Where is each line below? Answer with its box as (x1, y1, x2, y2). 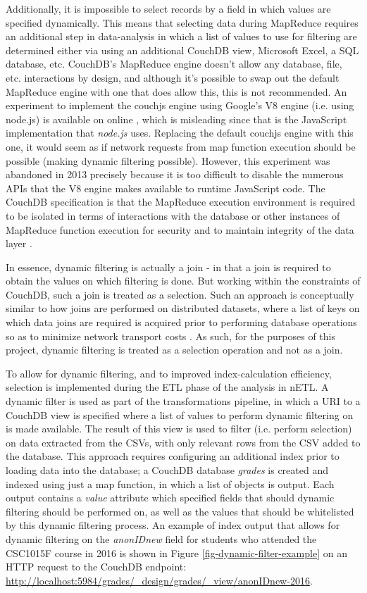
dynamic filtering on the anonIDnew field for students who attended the (6, 531, 317, 546)
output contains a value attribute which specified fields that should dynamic (6, 490, 335, 505)
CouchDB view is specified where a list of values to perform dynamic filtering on (6, 407, 354, 422)
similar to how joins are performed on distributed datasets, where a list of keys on (6, 301, 360, 316)
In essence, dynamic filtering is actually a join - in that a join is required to (6, 259, 331, 274)
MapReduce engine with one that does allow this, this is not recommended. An (6, 84, 347, 99)
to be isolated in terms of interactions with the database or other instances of (6, 208, 340, 223)
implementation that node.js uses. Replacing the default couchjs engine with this (6, 125, 354, 140)
